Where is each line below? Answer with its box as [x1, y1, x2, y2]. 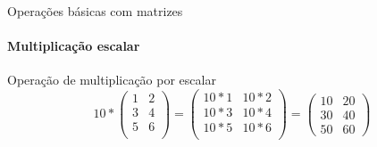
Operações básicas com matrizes [7, 2, 183, 20]
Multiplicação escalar [7, 37, 140, 55]
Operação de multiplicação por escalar [7, 70, 216, 89]
